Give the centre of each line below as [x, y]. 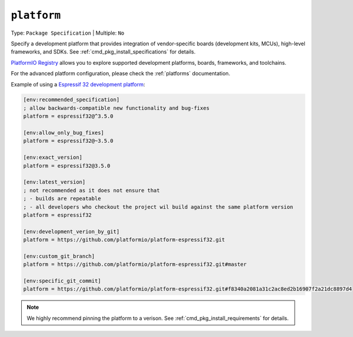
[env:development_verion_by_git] [71, 231]
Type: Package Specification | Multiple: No [68, 33]
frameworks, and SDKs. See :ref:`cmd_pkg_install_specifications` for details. [103, 52]
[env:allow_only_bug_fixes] [64, 133]
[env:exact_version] [53, 158]
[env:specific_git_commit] [62, 281]
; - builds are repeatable [62, 199]
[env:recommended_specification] [71, 100]
